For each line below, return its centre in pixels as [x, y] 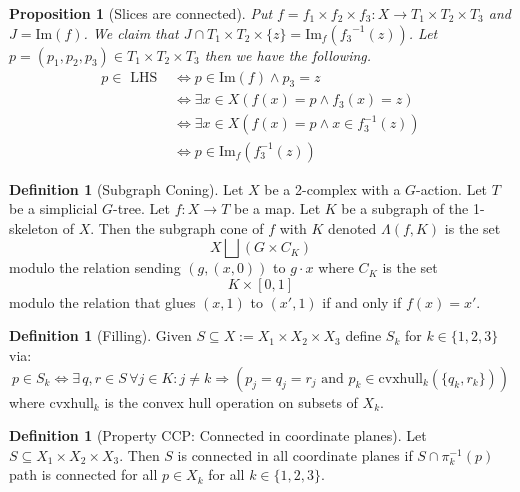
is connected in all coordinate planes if [295, 454]
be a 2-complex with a [332, 188]
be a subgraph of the [405, 208]
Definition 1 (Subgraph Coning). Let [126, 188]
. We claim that [131, 32]
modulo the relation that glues [102, 301]
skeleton [34, 227]
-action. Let [452, 188]
